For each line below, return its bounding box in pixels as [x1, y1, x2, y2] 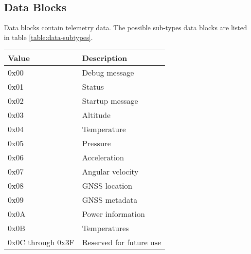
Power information [82, 208, 145, 220]
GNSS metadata [82, 194, 138, 206]
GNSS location [82, 180, 132, 192]
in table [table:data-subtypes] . [4, 32, 93, 42]
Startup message [82, 95, 138, 107]
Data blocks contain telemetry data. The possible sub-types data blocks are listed [4, 22, 247, 33]
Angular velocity [82, 166, 139, 177]
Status [82, 81, 104, 93]
